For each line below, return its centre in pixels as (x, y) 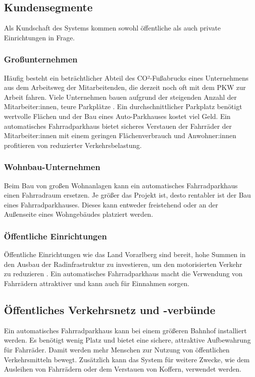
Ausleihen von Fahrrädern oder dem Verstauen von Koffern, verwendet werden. (123, 369)
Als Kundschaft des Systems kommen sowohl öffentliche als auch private (112, 28)
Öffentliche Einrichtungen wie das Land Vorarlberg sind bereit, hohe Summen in (125, 254)
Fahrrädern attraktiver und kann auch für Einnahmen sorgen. (97, 283)
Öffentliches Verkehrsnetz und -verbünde (110, 309)
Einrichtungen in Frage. (39, 37)
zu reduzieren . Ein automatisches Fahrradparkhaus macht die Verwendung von (123, 274)
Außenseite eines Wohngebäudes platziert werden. (79, 214)
